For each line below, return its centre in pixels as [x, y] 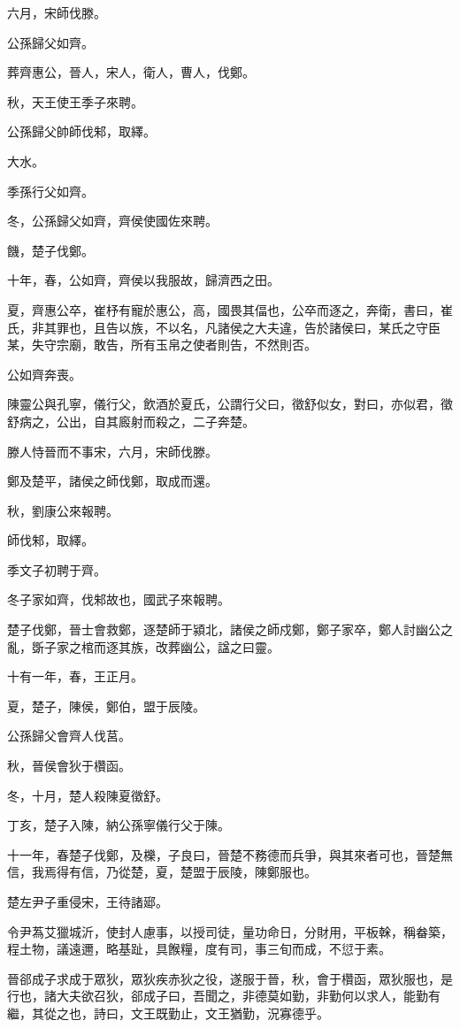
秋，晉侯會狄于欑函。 [69, 766]
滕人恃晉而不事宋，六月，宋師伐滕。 [112, 451]
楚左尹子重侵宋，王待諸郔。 [88, 901]
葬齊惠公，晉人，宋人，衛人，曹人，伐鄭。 [131, 72]
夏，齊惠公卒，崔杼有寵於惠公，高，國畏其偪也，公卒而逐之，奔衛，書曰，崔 [230, 309]
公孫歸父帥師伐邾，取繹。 [81, 131]
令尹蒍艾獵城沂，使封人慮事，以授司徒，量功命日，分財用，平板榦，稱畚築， [230, 931]
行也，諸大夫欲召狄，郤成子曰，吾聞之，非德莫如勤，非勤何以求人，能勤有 [224, 996]
